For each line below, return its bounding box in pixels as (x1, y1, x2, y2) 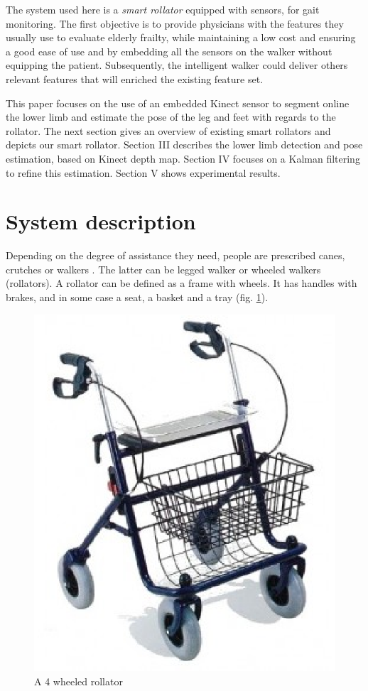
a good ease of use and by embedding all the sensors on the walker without (6, 43, 332, 58)
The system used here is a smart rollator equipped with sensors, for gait (6, 2, 320, 16)
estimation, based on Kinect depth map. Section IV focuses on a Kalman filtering (6, 151, 360, 165)
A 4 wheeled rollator (34, 674, 123, 688)
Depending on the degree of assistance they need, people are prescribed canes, (6, 248, 345, 263)
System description (6, 207, 196, 236)
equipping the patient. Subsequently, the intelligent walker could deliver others (6, 58, 348, 72)
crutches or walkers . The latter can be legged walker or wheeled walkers (6, 261, 321, 276)
